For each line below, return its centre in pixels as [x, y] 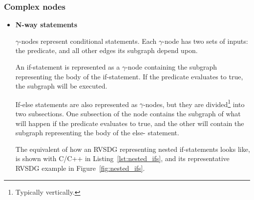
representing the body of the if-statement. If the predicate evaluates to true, [129, 76]
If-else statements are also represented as [76, 104]
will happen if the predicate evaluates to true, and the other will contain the [130, 123]
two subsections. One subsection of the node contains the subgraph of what [128, 114]
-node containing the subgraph [171, 67]
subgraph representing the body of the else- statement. [97, 133]
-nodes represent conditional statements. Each [88, 41]
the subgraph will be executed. [61, 86]
